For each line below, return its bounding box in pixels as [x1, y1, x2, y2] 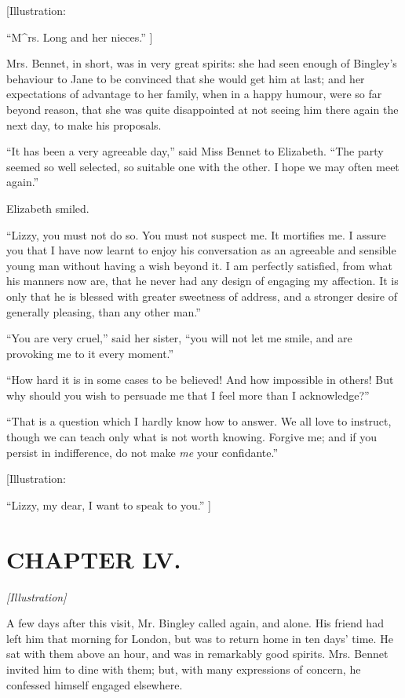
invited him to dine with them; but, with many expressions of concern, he [6, 660, 361, 677]
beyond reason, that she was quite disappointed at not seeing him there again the [6, 100, 399, 117]
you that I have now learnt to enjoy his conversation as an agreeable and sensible [6, 242, 396, 258]
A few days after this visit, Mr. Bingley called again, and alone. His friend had [6, 615, 384, 631]
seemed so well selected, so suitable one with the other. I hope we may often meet [6, 158, 400, 174]
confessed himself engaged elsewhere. [6, 676, 183, 693]
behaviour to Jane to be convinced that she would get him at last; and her [6, 70, 365, 86]
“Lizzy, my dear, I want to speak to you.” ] [6, 496, 211, 513]
